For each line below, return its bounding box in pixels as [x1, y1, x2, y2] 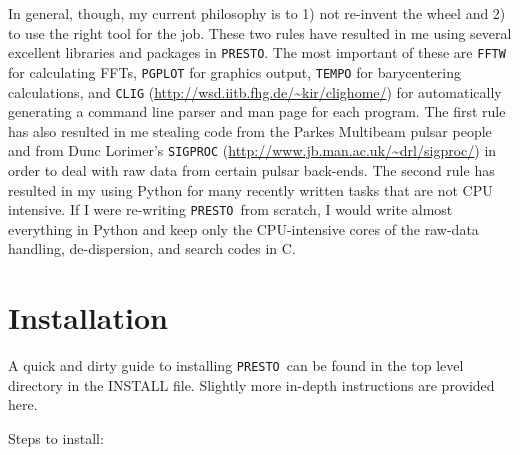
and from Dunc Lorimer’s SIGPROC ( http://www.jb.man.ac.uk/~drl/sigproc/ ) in [8, 140, 497, 161]
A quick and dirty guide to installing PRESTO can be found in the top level [8, 355, 464, 376]
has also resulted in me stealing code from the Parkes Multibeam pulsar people [8, 120, 492, 141]
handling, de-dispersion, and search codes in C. [8, 238, 296, 259]
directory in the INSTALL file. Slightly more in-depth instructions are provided [8, 374, 495, 395]
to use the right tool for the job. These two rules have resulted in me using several [8, 22, 512, 43]
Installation [8, 297, 168, 338]
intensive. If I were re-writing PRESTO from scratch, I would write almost [8, 199, 453, 220]
